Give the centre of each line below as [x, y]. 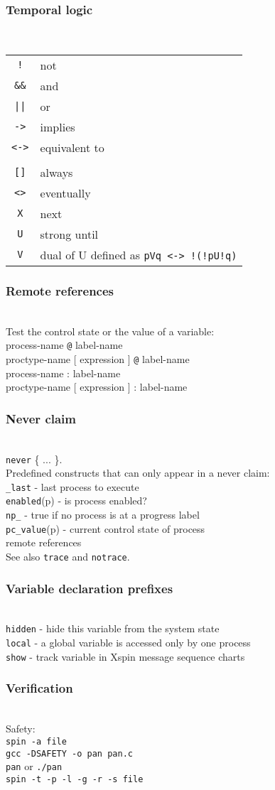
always [56, 172]
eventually [65, 193]
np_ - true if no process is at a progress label [103, 515]
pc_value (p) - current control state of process [106, 528]
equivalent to [72, 147]
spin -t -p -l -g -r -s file [75, 779]
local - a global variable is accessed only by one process [128, 643]
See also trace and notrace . [68, 556]
